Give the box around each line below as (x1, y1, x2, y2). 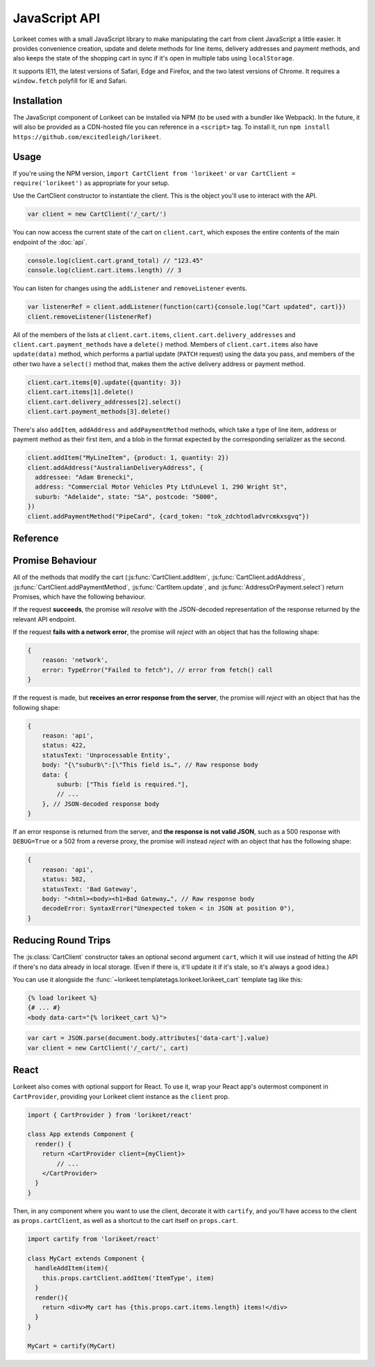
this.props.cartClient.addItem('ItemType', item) (42, 1274, 215, 1282)
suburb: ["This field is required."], (56, 780, 189, 788)
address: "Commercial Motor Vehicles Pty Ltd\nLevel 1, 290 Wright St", (35, 483, 288, 491)
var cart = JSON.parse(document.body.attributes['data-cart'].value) (27, 1034, 269, 1042)
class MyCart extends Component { (27, 1254, 145, 1263)
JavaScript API (12, 10, 101, 26)
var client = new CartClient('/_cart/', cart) (27, 1044, 189, 1052)
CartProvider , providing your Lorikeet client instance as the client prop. (12, 1092, 230, 1100)
